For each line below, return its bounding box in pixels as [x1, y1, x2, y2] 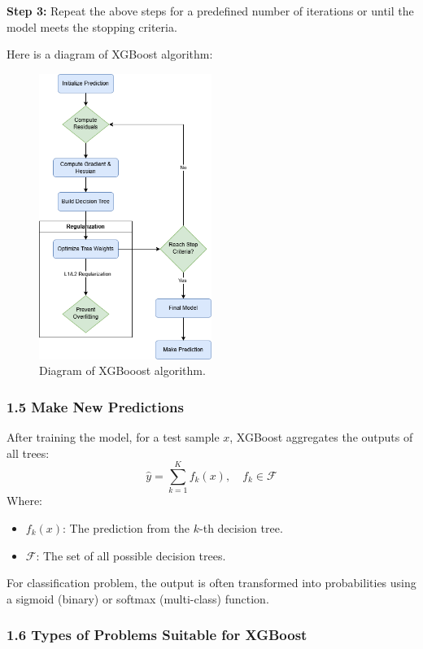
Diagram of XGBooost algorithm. [39, 362, 206, 379]
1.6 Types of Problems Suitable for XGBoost [7, 625, 307, 645]
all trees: [7, 444, 50, 461]
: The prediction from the [63, 519, 190, 536]
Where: [7, 492, 42, 509]
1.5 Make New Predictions [7, 396, 184, 416]
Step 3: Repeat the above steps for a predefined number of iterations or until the [7, 2, 414, 19]
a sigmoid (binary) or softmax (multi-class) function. [7, 590, 269, 607]
